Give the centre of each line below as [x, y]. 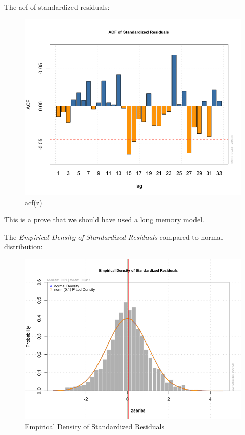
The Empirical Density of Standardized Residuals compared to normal [114, 236]
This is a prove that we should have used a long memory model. [104, 220]
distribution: [23, 247]
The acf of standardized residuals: [57, 7]
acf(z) [33, 202]
